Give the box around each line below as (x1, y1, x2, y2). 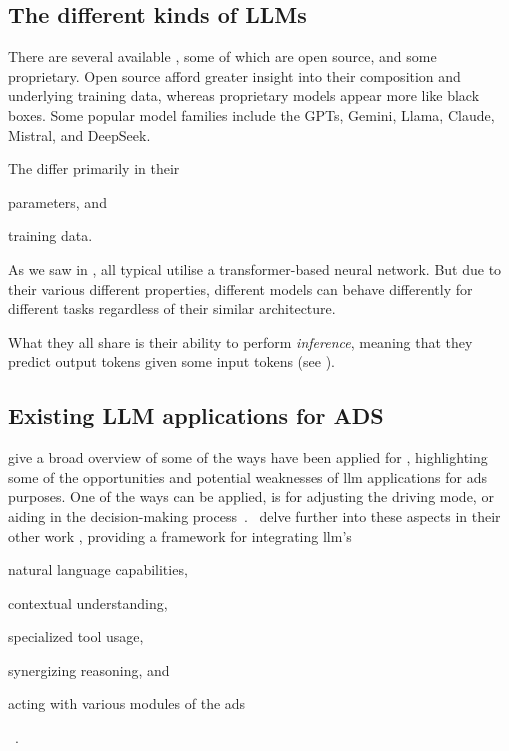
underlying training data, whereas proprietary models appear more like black (8, 85, 480, 106)
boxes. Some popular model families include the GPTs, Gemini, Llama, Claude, (8, 104, 495, 125)
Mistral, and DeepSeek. (8, 124, 151, 145)
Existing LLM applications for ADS (8, 400, 384, 431)
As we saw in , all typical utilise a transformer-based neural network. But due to (8, 258, 502, 279)
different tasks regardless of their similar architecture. (8, 298, 336, 319)
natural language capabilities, (8, 559, 188, 580)
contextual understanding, (8, 592, 168, 613)
